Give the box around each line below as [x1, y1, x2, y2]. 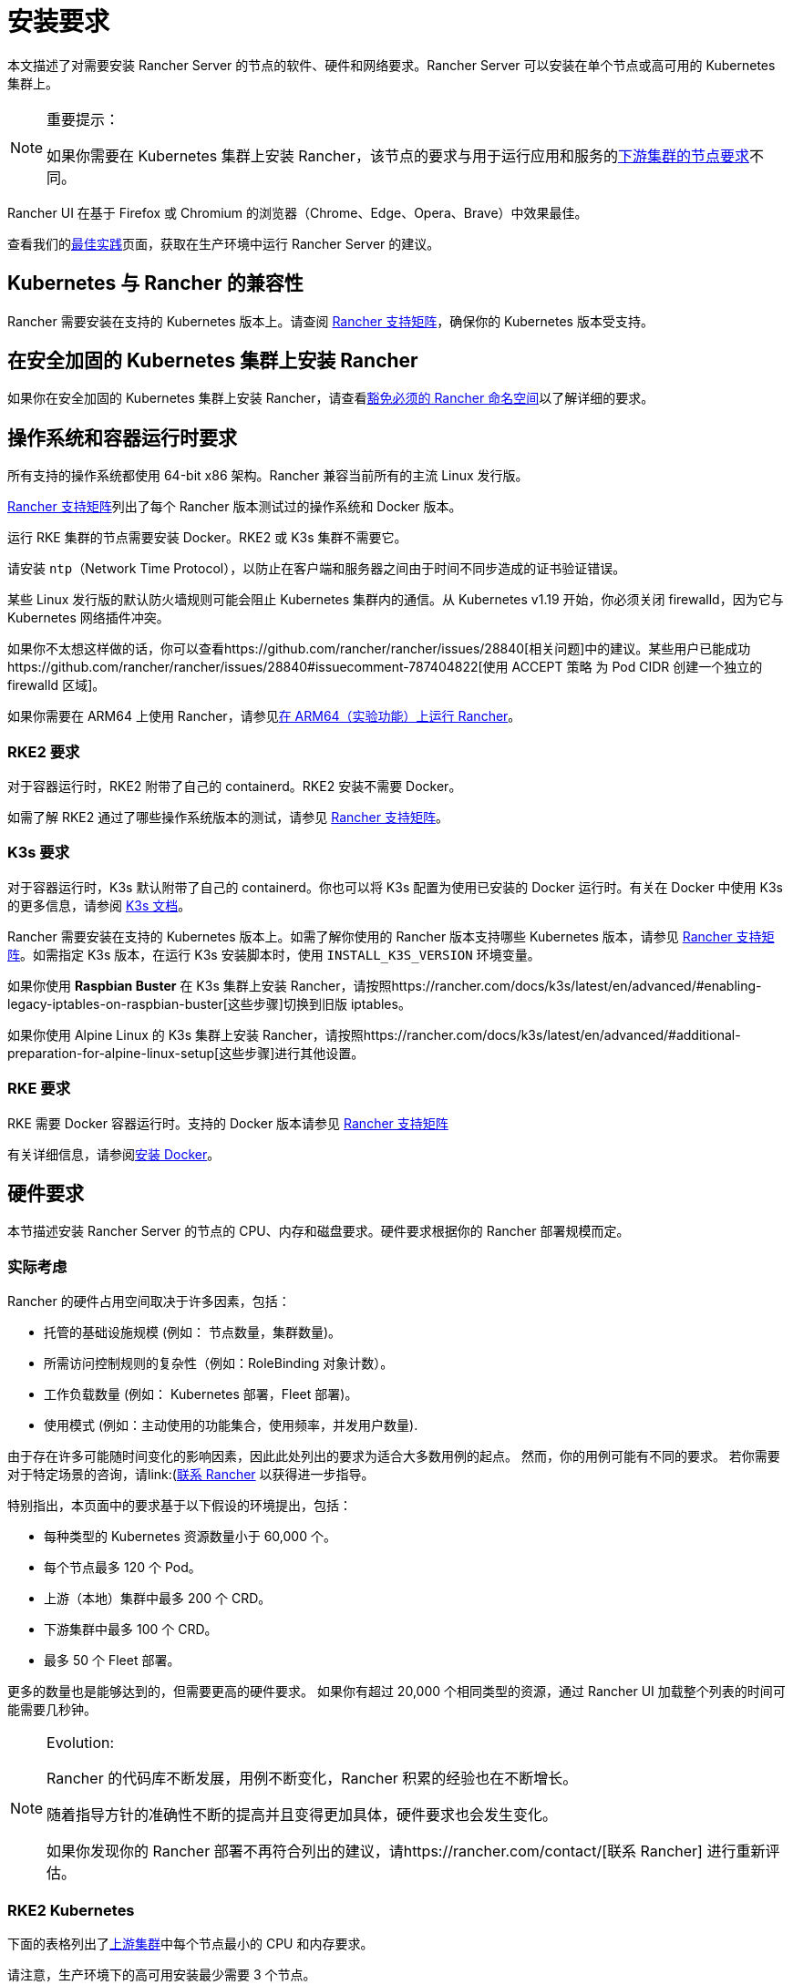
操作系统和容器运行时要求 [7, 426, 237, 449]
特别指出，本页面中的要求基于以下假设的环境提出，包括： [7, 1497, 352, 1514]
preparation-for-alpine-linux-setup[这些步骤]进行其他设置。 [7, 1044, 365, 1061]
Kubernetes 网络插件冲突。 [7, 610, 170, 626]
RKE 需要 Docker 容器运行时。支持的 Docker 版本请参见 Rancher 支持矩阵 [7, 1115, 448, 1131]
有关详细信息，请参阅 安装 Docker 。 [7, 1146, 221, 1162]
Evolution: [46, 1733, 115, 1753]
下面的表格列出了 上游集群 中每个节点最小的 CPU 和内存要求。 [7, 1935, 374, 1951]
